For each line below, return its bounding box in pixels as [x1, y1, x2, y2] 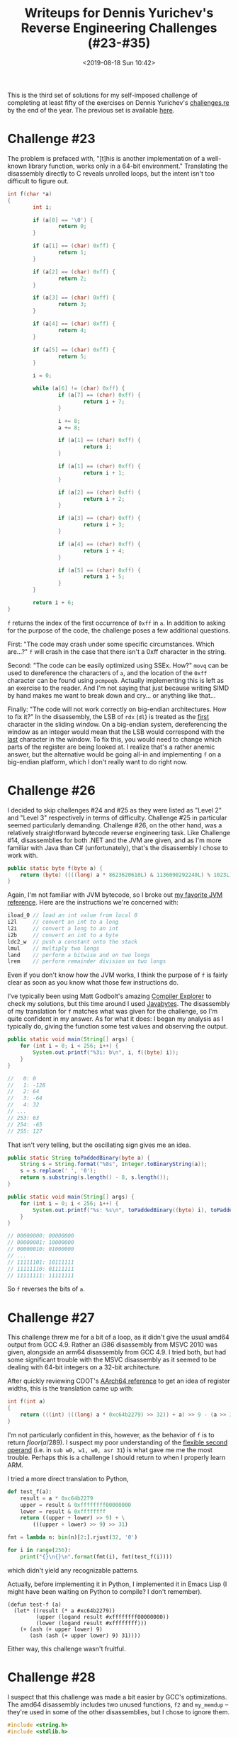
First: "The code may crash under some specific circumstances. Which [7, 640, 215, 648]
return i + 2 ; [83, 495, 125, 502]
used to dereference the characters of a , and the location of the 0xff [7, 668, 208, 677]
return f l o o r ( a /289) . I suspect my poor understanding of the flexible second [7, 1438, 228, 1447]
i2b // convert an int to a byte [7, 932, 119, 939]
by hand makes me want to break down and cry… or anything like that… [7, 691, 216, 699]
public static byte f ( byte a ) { [7, 864, 103, 872]
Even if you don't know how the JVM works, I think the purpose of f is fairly [7, 971, 228, 979]
